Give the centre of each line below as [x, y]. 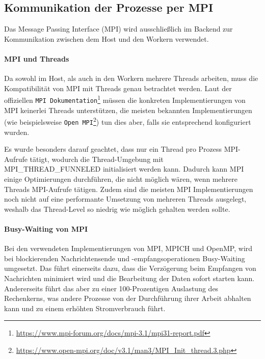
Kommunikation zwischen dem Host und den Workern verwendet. [107, 38]
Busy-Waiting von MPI [46, 228]
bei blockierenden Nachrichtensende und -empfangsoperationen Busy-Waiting [125, 258]
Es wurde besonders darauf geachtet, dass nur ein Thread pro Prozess [113, 149]
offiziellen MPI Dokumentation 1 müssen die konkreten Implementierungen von [125, 99]
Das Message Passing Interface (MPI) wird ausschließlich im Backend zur [118, 29]
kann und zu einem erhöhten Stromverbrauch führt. [85, 308]
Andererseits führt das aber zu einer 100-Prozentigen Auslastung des [111, 288]
